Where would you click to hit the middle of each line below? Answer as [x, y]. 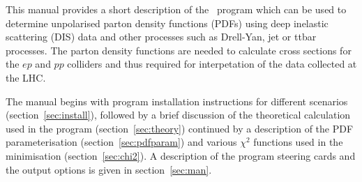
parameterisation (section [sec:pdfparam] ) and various [121, 142]
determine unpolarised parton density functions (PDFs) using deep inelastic [167, 23]
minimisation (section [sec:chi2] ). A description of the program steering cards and [181, 155]
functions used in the [298, 142]
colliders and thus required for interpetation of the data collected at [212, 64]
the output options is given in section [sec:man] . [109, 169]
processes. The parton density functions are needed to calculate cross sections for [179, 50]
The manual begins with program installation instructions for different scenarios [177, 101]
